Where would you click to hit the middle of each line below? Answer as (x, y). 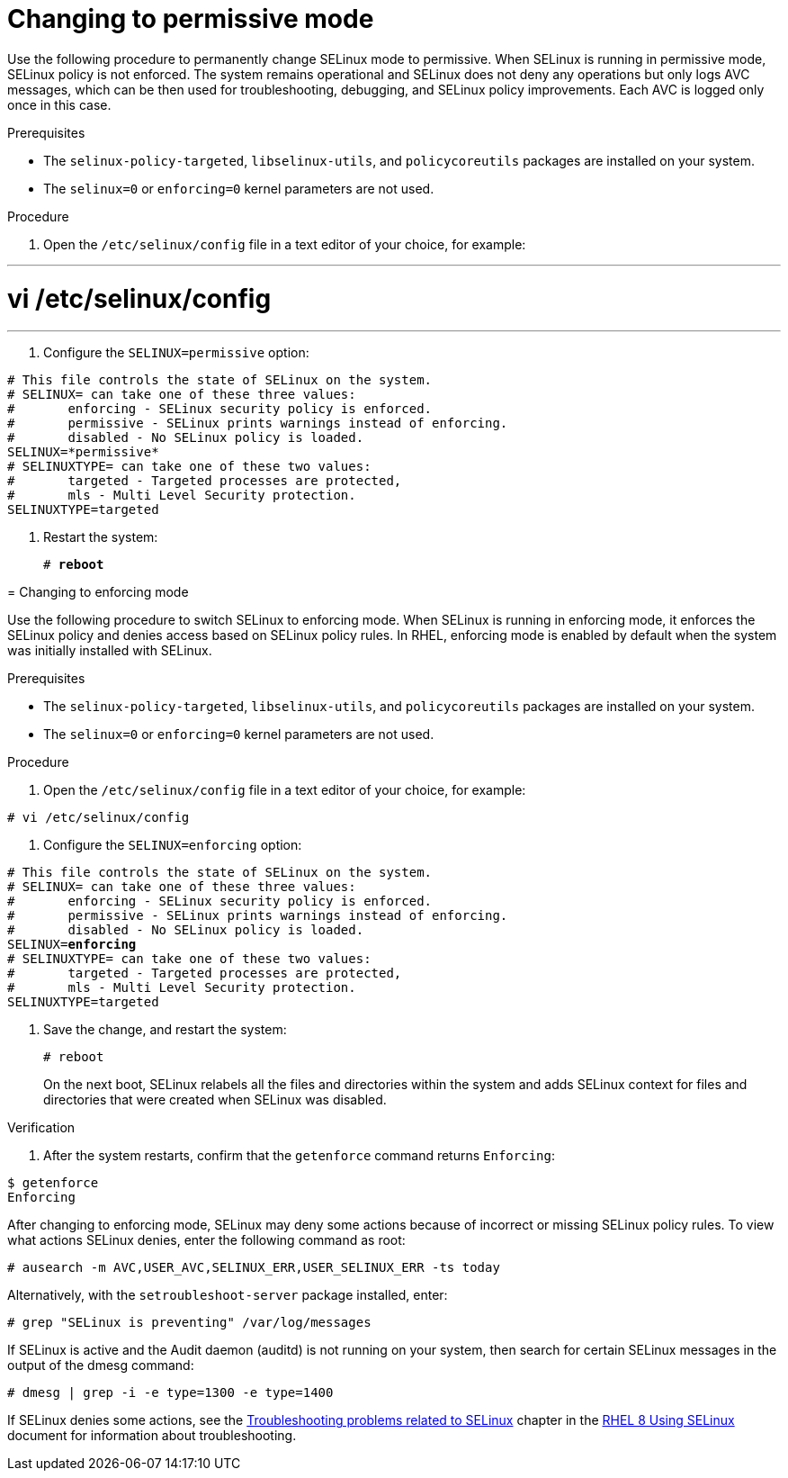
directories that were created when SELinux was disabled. (215, 1100)
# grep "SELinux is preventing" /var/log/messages (189, 1323)
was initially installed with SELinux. (110, 651)
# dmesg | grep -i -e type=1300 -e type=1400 (170, 1393)
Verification (41, 1128)
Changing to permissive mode (191, 19)
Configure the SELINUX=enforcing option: (173, 845)
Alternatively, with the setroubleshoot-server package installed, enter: (228, 1295)
